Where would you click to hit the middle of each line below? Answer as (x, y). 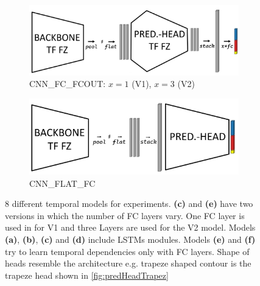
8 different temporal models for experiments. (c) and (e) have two (129, 204)
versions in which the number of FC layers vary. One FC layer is (125, 215)
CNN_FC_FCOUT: (68, 84)
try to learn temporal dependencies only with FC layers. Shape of (127, 251)
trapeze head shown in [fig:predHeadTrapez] (87, 275)
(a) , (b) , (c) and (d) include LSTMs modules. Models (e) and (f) (130, 239)
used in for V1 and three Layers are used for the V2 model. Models (130, 227)
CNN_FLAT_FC (62, 183)
